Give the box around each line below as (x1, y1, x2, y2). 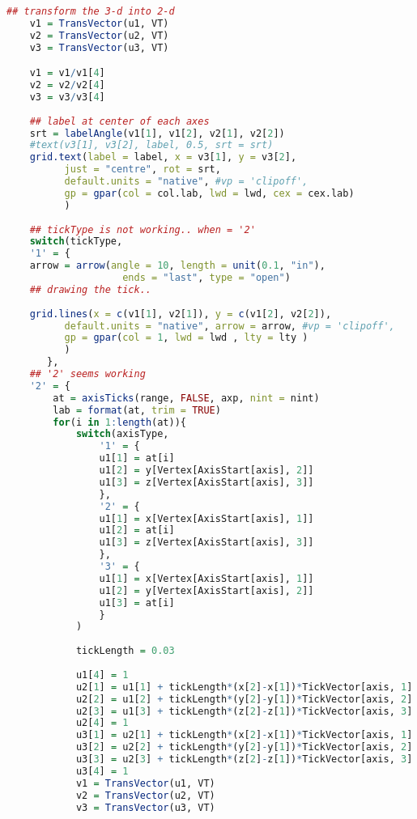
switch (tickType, (29, 236, 123, 248)
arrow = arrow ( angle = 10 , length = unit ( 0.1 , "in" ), (29, 260, 326, 272)
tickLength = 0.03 (75, 645, 175, 657)
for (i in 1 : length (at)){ (53, 416, 186, 428)
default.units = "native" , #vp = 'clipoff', (64, 176, 308, 188)
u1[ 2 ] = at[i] (99, 524, 175, 537)
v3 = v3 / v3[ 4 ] (29, 91, 105, 103)
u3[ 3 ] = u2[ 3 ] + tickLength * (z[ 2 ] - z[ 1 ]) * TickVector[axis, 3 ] (75, 753, 413, 766)
